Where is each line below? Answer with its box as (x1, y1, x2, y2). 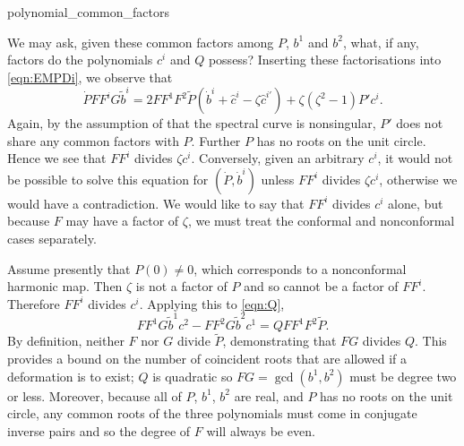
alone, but (388, 193, 443, 212)
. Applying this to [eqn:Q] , (139, 294, 285, 313)
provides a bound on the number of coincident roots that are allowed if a (7, 348, 407, 367)
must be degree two (349, 366, 457, 385)
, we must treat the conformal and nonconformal (187, 211, 455, 230)
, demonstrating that (222, 331, 337, 350)
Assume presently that (7, 259, 131, 278)
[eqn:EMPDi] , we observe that (7, 67, 173, 86)
